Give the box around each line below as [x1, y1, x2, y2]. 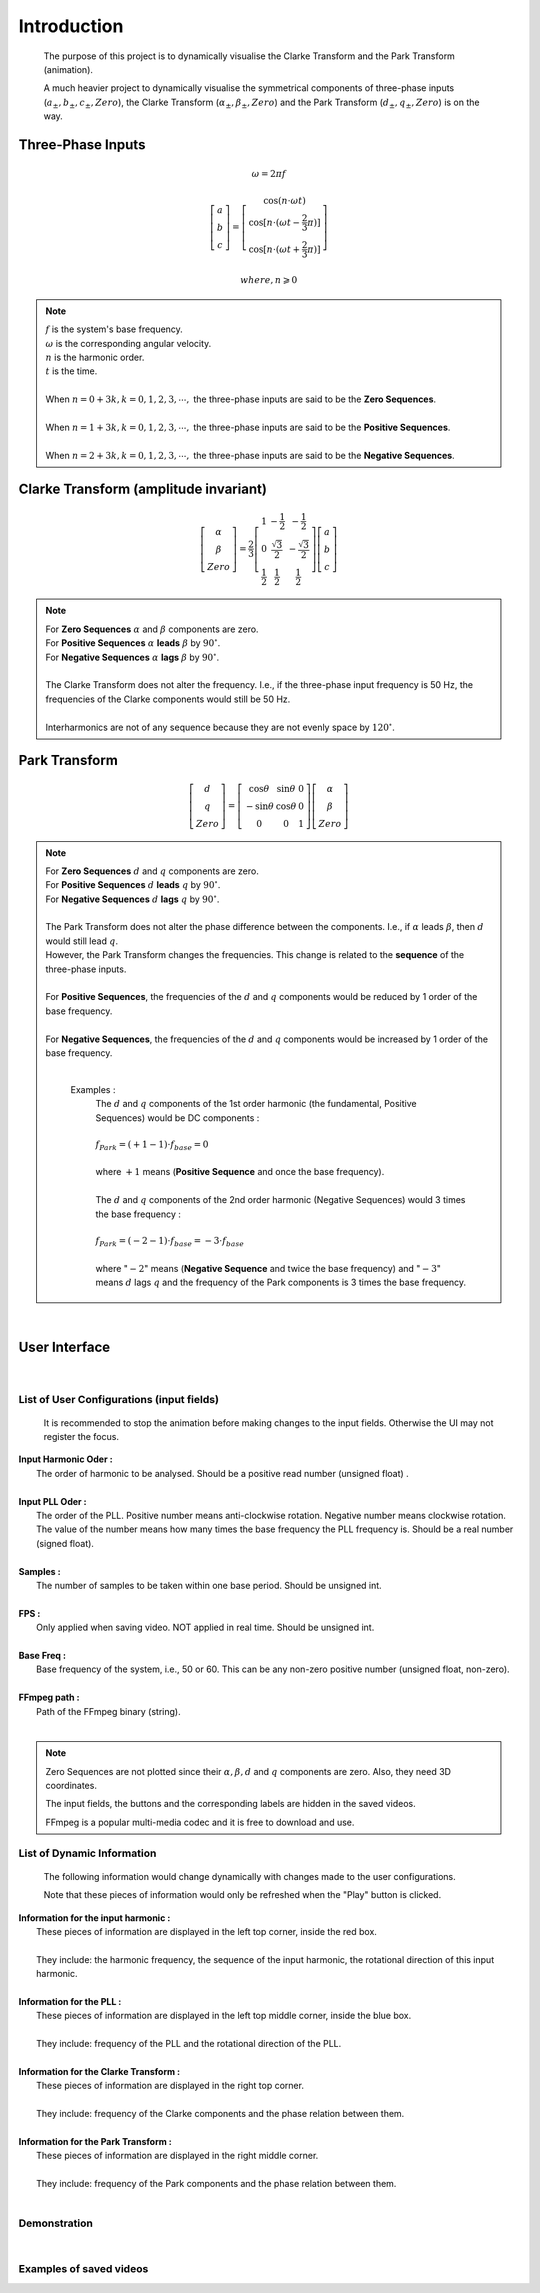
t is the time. [45, 365, 98, 377]
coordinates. [45, 1780, 97, 1792]
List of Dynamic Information [18, 1846, 157, 1860]
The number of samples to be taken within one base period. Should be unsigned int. [36, 1580, 382, 1591]
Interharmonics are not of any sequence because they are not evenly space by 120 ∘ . [45, 720, 395, 733]
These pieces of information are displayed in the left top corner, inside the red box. [36, 1925, 377, 1937]
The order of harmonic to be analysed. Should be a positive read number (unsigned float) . [36, 1467, 409, 1479]
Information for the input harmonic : [18, 1911, 171, 1924]
